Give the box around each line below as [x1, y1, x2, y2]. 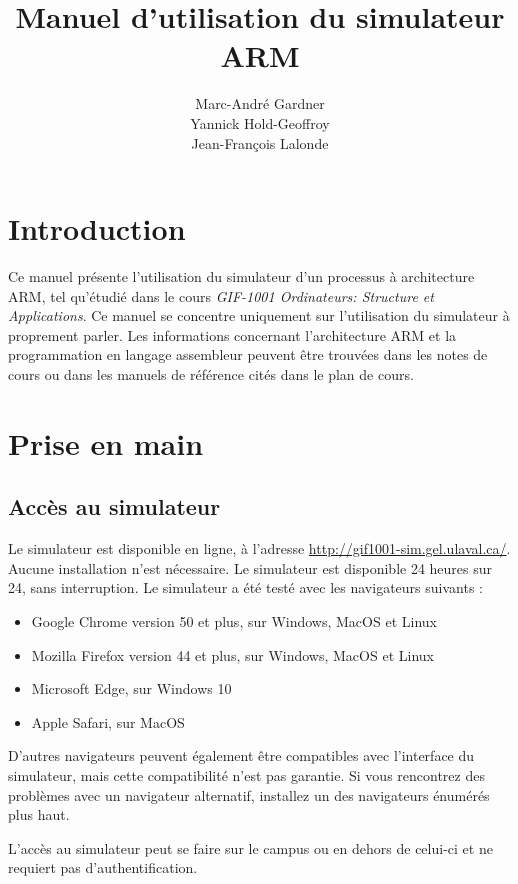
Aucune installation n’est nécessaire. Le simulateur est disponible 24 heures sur [8, 557, 493, 578]
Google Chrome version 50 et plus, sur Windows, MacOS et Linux [31, 610, 437, 631]
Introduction [8, 208, 186, 249]
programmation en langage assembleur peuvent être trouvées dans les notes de [8, 344, 488, 365]
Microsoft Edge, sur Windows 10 [31, 678, 232, 699]
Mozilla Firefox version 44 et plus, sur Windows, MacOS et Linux [31, 644, 434, 665]
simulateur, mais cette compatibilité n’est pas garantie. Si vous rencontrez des [8, 764, 485, 785]
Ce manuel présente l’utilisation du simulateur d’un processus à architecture [8, 266, 475, 287]
